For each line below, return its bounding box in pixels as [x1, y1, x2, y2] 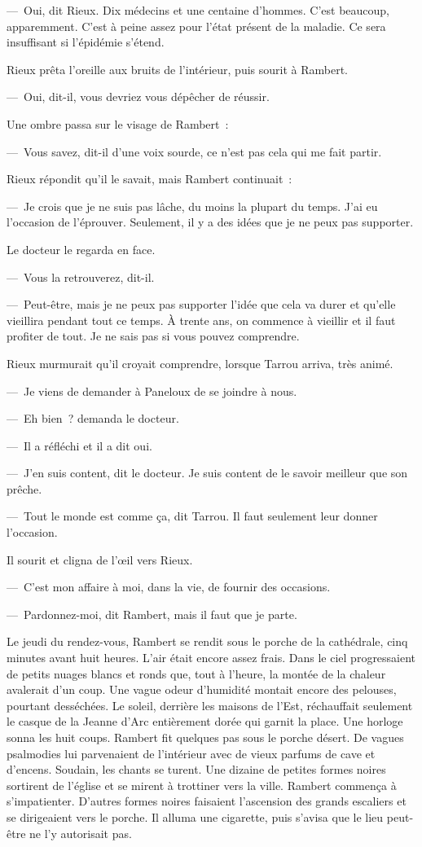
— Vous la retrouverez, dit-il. [7, 268, 155, 285]
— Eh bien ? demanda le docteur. [7, 410, 179, 427]
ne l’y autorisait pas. [29, 824, 132, 841]
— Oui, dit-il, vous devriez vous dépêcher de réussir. [7, 88, 270, 105]
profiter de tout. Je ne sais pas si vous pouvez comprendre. [7, 327, 300, 345]
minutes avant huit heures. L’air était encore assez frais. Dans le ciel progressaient [7, 649, 416, 666]
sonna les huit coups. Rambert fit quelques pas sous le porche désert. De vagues [7, 729, 404, 745]
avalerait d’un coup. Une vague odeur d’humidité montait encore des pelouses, [7, 681, 397, 698]
